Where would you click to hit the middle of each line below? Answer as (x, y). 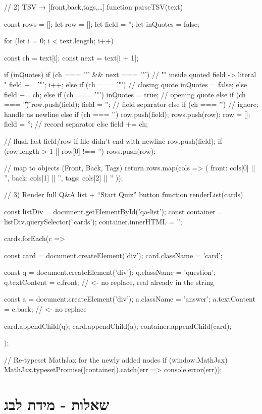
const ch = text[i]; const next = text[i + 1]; (71, 57)
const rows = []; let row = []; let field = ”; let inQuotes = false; (102, 23)
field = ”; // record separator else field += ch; (76, 124)
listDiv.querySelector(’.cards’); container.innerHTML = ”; (93, 221)
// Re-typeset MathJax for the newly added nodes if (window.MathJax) (116, 359)
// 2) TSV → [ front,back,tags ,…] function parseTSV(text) (94, 7)
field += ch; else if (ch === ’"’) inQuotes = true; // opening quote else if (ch (125, 94)
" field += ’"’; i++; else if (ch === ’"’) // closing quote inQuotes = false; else (126, 84)
